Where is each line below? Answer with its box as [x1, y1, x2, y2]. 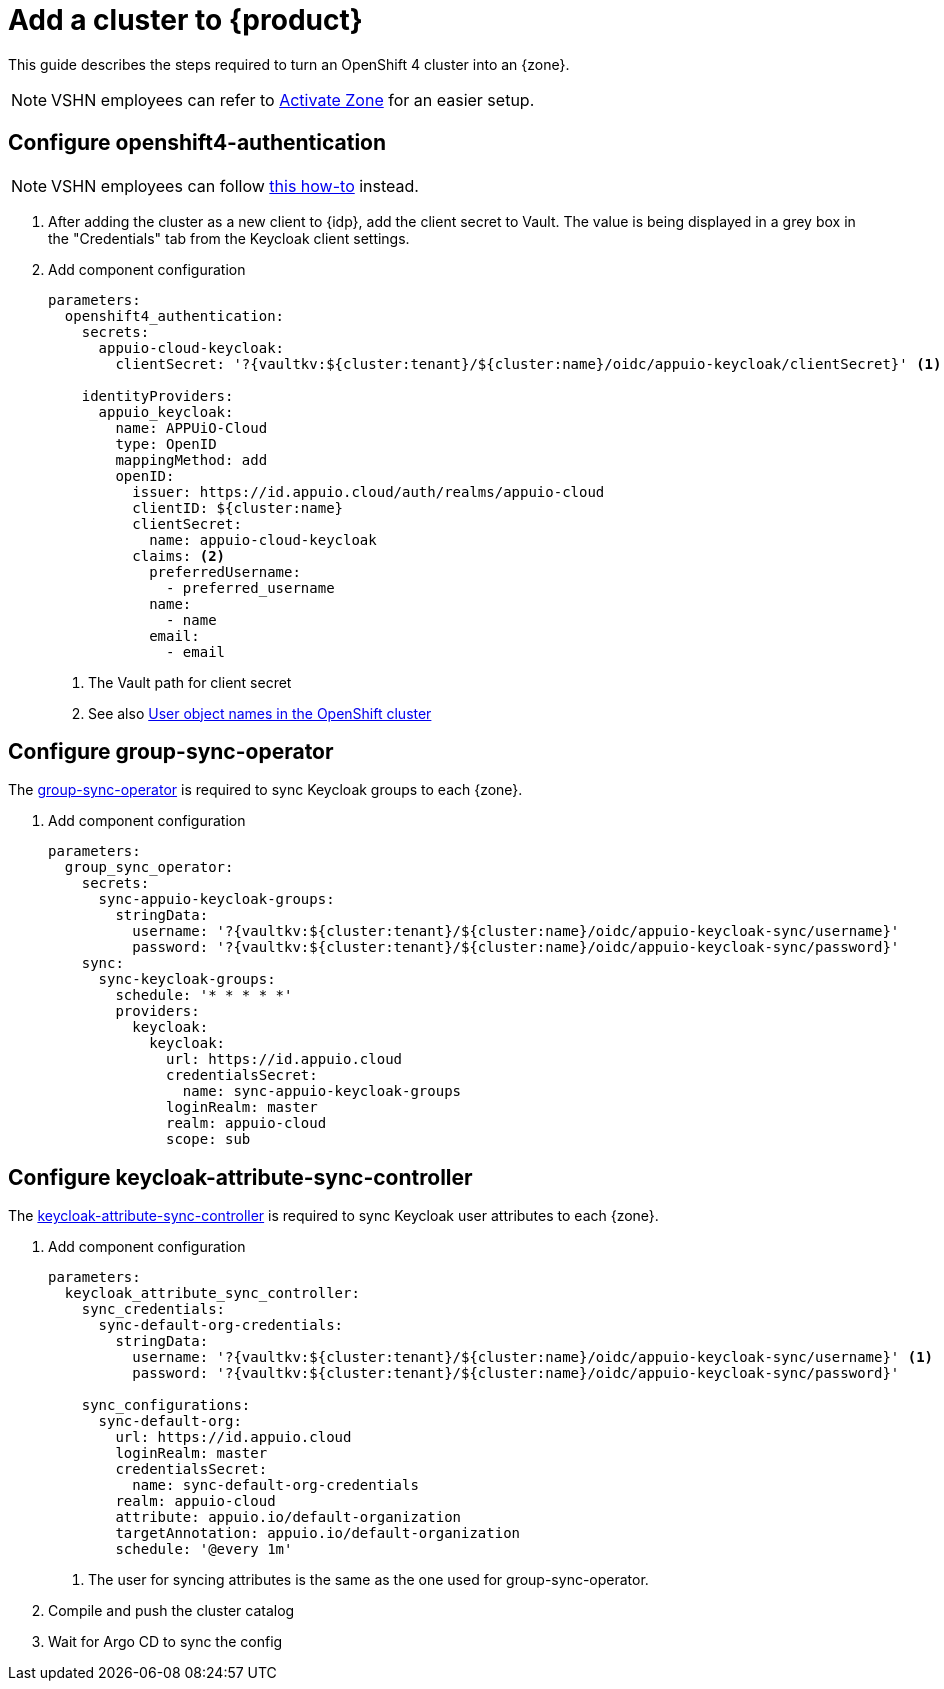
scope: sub [166, 1131, 251, 1148]
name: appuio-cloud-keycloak [149, 531, 377, 548]
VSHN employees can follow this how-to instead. [51, 175, 419, 196]
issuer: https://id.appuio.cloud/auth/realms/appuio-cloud [132, 483, 605, 500]
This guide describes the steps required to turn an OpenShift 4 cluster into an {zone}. [8, 55, 570, 73]
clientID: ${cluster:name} [132, 499, 344, 516]
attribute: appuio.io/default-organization [115, 1509, 462, 1526]
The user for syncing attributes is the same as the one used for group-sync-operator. [88, 1571, 649, 1589]
